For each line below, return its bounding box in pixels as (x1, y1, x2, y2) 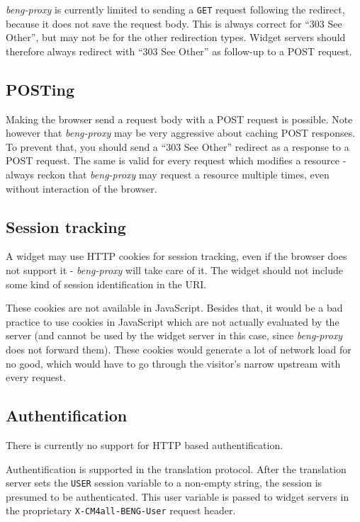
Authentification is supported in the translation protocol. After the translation (6, 461, 347, 476)
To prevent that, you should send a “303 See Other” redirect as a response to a (6, 139, 349, 154)
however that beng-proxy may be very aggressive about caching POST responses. (6, 125, 356, 140)
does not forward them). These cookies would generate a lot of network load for (6, 341, 351, 356)
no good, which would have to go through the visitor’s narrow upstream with (6, 356, 341, 370)
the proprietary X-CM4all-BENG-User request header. (6, 503, 236, 518)
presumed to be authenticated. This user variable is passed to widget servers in (6, 489, 349, 504)
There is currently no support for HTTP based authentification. (6, 437, 283, 452)
